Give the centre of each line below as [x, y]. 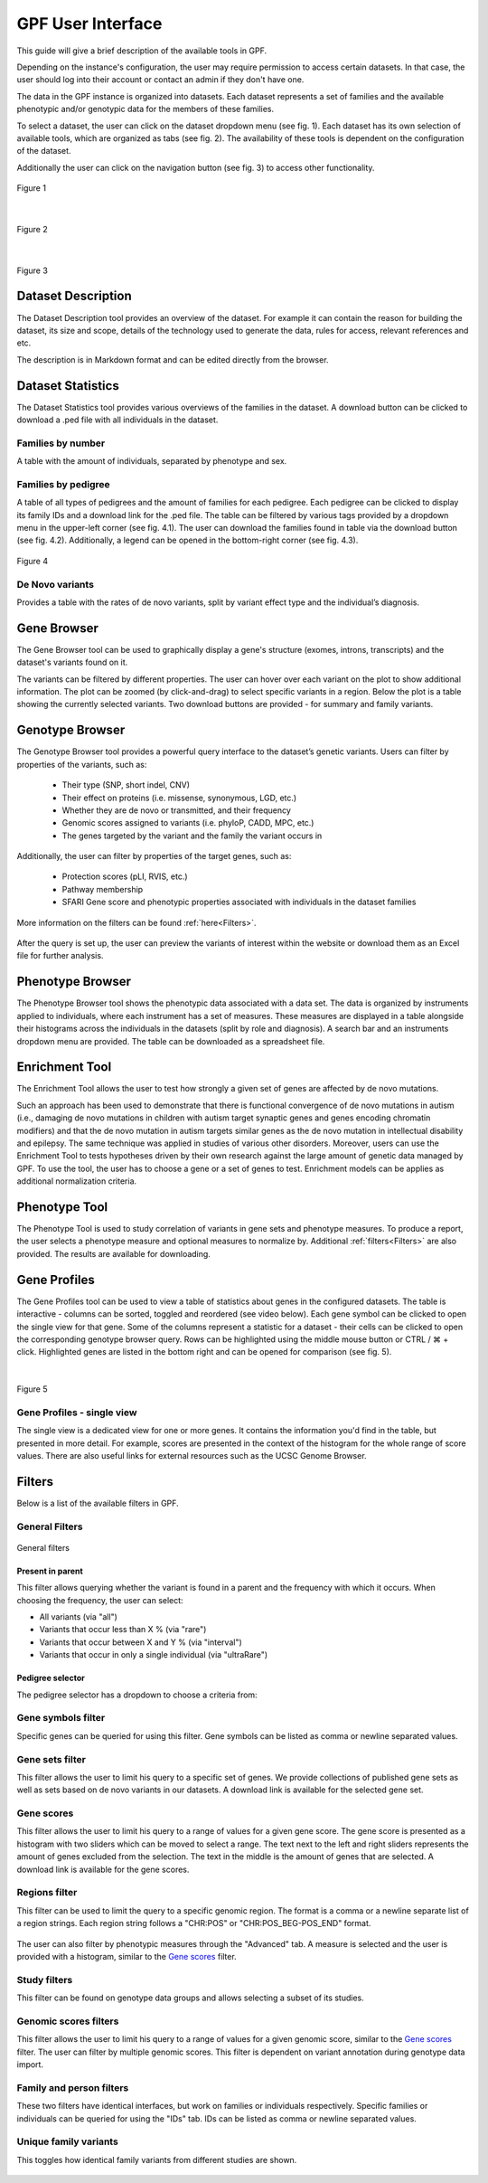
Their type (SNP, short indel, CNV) [126, 785]
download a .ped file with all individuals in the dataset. [117, 420]
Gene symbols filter [61, 1718]
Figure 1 [32, 188]
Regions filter [47, 1893]
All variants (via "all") [78, 1617]
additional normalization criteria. [77, 1181]
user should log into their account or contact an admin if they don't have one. [160, 80]
